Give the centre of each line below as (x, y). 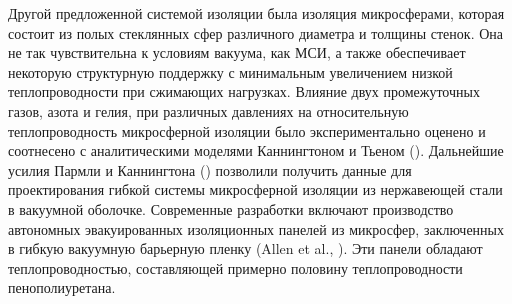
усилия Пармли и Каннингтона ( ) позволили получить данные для (210, 169)
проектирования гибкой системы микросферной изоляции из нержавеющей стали (255, 189)
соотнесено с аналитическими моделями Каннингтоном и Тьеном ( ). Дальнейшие (256, 150)
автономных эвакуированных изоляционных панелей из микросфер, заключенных (256, 228)
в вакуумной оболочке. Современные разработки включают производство (231, 208)
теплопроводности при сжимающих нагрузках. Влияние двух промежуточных (244, 91)
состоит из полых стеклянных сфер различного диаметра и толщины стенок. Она (255, 32)
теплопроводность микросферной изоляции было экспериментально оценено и (247, 130)
